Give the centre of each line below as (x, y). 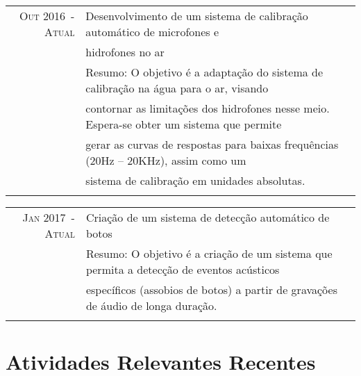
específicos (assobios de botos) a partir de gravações (211, 289)
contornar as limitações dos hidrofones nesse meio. (208, 108)
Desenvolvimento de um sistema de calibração (197, 16)
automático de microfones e (152, 32)
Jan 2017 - (49, 217)
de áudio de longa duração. (151, 305)
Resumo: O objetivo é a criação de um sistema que (209, 253)
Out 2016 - (47, 16)
